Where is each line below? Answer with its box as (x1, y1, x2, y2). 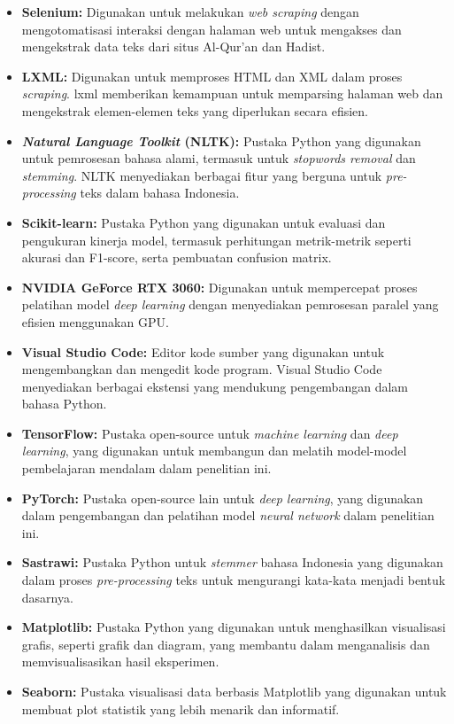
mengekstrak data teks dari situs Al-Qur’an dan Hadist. (21, 37, 326, 56)
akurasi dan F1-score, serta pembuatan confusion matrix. (21, 248, 332, 267)
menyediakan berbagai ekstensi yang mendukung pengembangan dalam (21, 377, 408, 395)
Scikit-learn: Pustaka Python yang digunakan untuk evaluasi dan (21, 213, 386, 231)
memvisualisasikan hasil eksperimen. (21, 652, 219, 671)
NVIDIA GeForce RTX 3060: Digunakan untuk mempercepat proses (21, 277, 418, 296)
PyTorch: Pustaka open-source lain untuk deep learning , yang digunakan (21, 488, 424, 507)
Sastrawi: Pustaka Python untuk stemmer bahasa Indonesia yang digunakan (21, 553, 443, 572)
